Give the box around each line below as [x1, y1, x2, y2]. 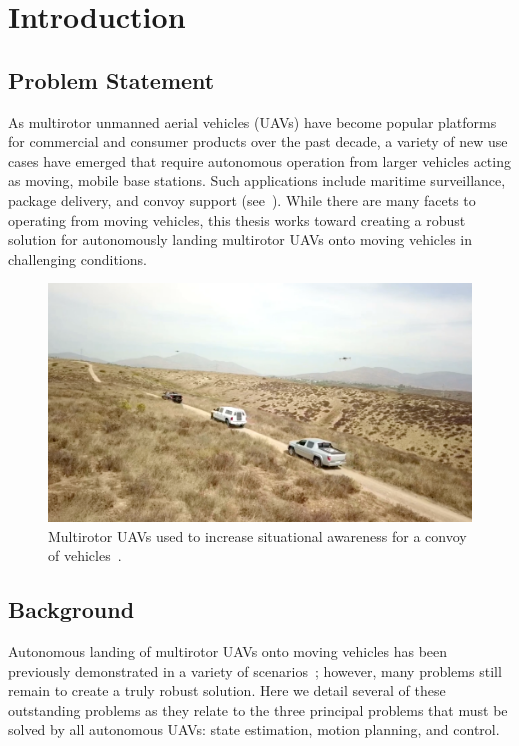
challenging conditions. [8, 248, 147, 269]
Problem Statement [8, 64, 215, 95]
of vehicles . [48, 545, 122, 566]
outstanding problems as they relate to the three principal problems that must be [8, 699, 508, 720]
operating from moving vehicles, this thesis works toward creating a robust [8, 209, 466, 230]
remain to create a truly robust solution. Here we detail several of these [8, 680, 446, 701]
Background [8, 594, 135, 625]
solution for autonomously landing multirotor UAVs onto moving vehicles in [8, 229, 473, 250]
